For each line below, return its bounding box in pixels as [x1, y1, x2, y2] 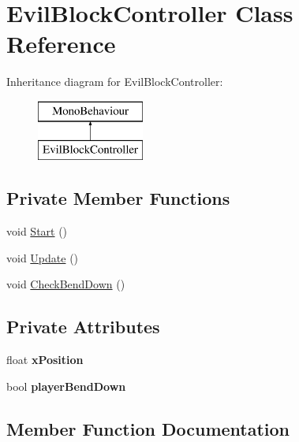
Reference [6, 28, 116, 60]
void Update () [6, 249, 79, 266]
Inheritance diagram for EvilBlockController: [6, 73, 223, 90]
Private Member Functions [6, 186, 230, 210]
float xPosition [6, 351, 84, 368]
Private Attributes [6, 314, 160, 339]
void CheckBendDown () [6, 276, 125, 292]
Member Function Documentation [6, 416, 290, 440]
